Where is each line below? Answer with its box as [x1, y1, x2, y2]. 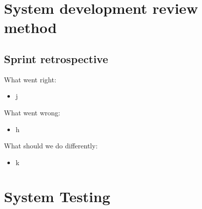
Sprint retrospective [4, 51, 108, 66]
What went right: [4, 74, 56, 84]
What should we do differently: [4, 140, 98, 151]
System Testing [4, 186, 111, 206]
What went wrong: [4, 107, 60, 117]
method [4, 17, 57, 37]
